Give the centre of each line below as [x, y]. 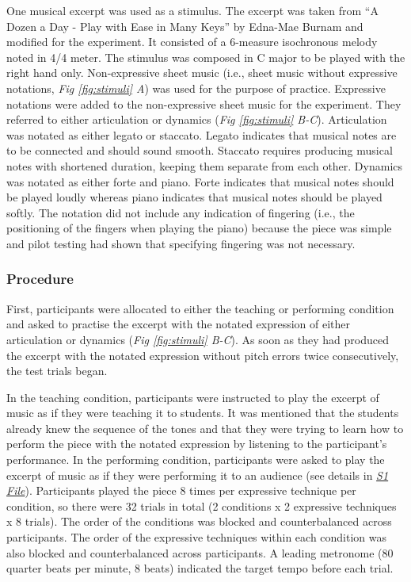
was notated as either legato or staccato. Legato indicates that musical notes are [202, 134]
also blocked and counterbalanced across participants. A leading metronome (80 [200, 552]
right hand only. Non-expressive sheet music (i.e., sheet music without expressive [202, 73]
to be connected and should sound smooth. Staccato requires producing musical [200, 150]
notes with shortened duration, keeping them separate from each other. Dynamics [205, 165]
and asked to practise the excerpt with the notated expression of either [179, 324]
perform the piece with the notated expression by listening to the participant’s [197, 444]
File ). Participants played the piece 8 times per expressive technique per [181, 490]
